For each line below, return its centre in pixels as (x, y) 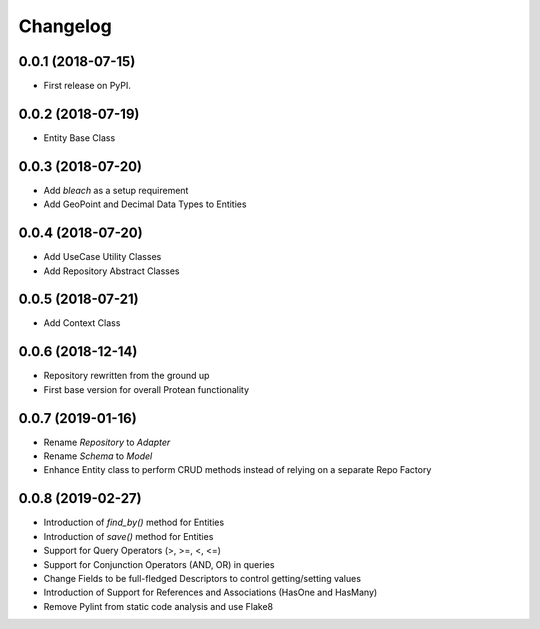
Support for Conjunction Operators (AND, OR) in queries (159, 564)
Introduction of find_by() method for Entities (134, 522)
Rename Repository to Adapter (107, 442)
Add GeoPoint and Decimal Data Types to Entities (145, 204)
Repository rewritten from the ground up (126, 376)
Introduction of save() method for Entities (128, 536)
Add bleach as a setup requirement (116, 190)
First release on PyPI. (87, 86)
